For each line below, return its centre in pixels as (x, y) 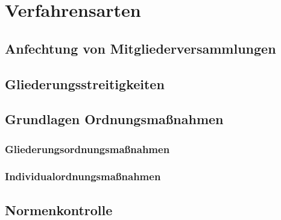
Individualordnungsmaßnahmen (83, 176)
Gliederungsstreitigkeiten (85, 83)
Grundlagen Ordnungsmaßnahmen (114, 119)
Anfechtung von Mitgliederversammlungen (140, 48)
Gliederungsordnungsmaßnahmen (87, 149)
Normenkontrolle (59, 209)
